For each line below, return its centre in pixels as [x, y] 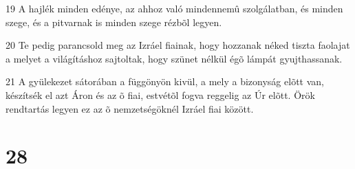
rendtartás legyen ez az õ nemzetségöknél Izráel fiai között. [130, 108]
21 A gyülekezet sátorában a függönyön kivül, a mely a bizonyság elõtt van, [165, 81]
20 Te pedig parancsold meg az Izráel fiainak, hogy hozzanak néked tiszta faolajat [178, 45]
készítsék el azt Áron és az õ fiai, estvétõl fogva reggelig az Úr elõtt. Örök [160, 94]
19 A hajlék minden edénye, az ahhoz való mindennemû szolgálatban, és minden [174, 8]
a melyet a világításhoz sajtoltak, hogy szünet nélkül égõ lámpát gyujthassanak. [174, 58]
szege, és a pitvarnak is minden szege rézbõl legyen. [114, 22]
